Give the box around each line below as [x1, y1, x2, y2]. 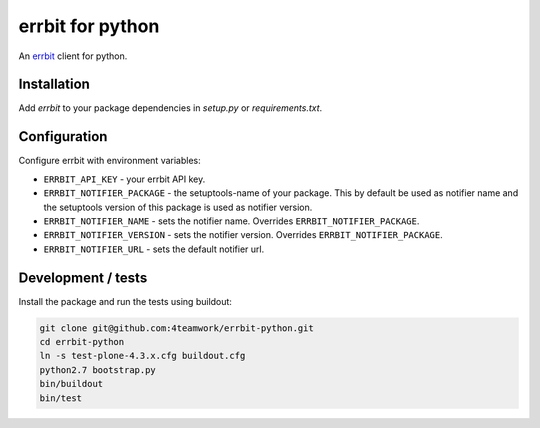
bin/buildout [39, 378, 104, 390]
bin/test [39, 392, 83, 404]
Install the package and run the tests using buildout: [18, 295, 232, 307]
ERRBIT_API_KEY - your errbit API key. [43, 173, 206, 185]
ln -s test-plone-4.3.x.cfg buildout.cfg [39, 350, 246, 362]
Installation [18, 76, 90, 93]
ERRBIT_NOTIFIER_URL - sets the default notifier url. [43, 243, 265, 255]
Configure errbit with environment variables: [18, 155, 202, 167]
